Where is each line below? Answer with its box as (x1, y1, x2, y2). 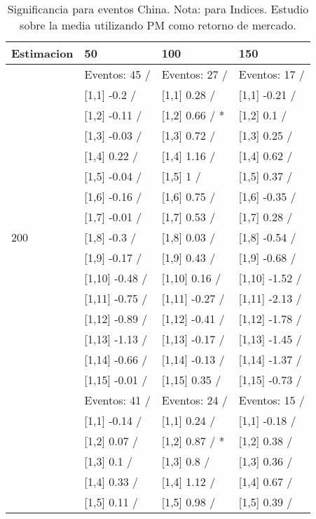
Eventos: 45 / (84, 66, 151, 82)
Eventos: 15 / (238, 392, 305, 408)
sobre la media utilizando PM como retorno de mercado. (20, 17, 296, 33)
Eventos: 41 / (84, 392, 151, 408)
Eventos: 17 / (238, 66, 305, 82)
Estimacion (11, 45, 74, 61)
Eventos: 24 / (161, 392, 228, 408)
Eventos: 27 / (161, 66, 228, 82)
